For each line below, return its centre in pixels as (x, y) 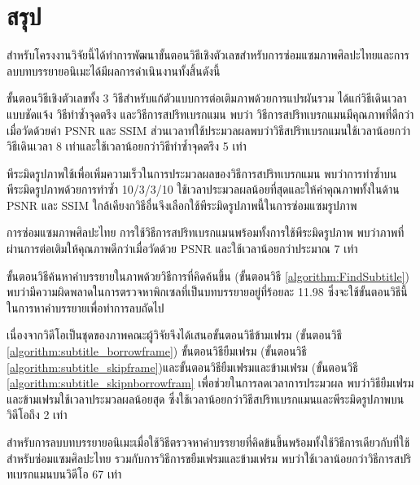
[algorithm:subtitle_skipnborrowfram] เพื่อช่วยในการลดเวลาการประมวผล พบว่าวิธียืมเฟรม (210, 383)
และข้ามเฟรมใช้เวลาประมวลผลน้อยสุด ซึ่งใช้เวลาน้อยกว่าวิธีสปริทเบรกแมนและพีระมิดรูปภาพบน (206, 398)
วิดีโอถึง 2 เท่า (37, 415)
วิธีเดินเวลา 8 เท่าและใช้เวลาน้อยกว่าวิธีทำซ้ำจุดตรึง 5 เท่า (127, 146)
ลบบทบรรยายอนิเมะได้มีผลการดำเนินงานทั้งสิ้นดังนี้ (114, 70)
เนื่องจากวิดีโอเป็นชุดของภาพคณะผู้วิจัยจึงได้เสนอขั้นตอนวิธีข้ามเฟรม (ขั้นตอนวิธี (175, 335)
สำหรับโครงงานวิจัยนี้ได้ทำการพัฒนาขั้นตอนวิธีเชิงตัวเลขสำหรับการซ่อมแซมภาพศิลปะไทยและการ (208, 55)
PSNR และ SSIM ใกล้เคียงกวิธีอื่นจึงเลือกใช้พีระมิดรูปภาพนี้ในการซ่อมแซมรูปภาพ (182, 205)
